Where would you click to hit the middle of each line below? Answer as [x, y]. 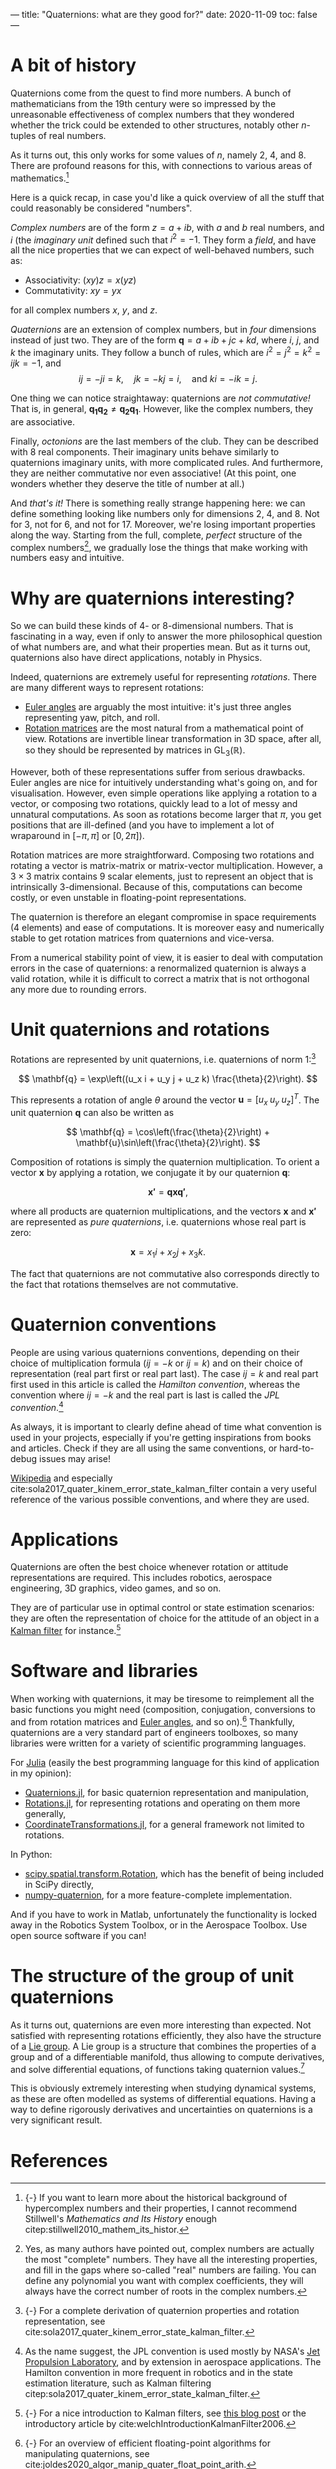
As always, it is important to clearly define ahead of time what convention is [166, 1426]
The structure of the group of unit [152, 1975]
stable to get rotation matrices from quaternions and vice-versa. [142, 938]
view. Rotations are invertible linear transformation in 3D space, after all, [173, 739]
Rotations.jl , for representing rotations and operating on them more [162, 1803]
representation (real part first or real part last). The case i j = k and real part [164, 1373]
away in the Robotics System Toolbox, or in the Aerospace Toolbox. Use [159, 1925]
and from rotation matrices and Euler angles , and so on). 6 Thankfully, [152, 1721]
